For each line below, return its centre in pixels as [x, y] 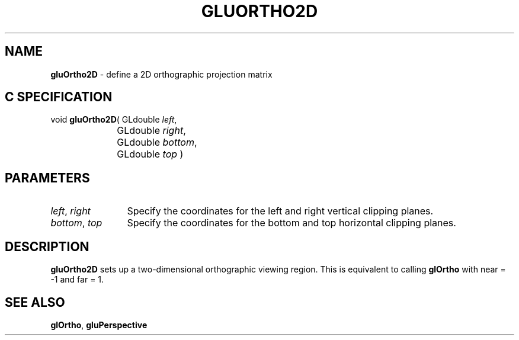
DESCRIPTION [47, 246]
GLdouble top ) [150, 154]
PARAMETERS [47, 178]
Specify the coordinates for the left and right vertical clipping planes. [280, 211]
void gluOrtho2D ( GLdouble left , [114, 120]
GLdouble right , [151, 131]
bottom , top [76, 223]
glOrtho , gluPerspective [99, 325]
